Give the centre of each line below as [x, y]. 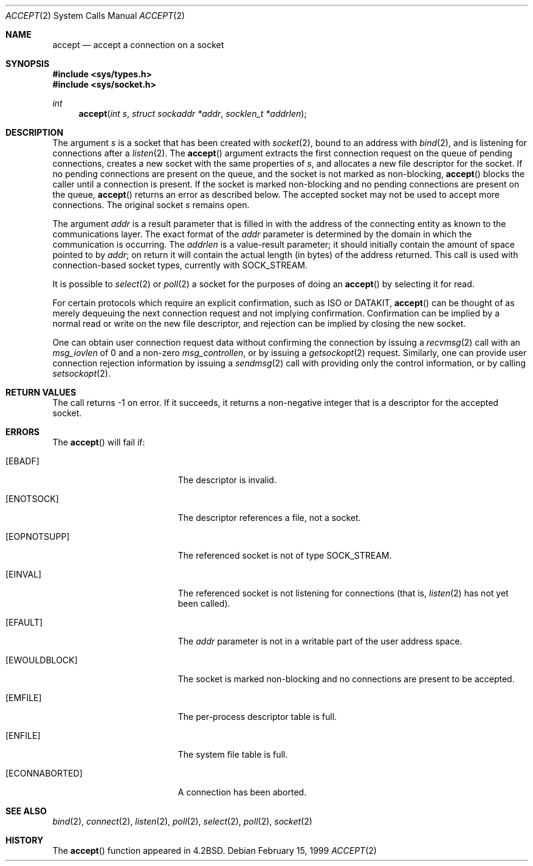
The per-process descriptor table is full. [257, 717]
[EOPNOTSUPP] [38, 536]
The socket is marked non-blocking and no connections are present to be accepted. [346, 679]
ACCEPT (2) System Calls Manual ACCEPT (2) [95, 16]
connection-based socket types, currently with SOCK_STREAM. [180, 265]
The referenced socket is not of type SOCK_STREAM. [285, 555]
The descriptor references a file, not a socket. [269, 518]
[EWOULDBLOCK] [42, 660]
